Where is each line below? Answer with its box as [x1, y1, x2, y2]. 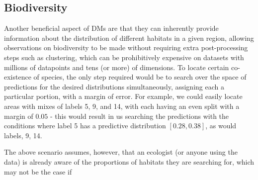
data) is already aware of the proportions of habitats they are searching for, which [4, 156, 255, 167]
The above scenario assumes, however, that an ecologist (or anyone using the [4, 147, 238, 157]
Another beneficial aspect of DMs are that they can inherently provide [4, 23, 219, 33]
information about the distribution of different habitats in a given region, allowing [4, 32, 254, 43]
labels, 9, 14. [4, 130, 42, 140]
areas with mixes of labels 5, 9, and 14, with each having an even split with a [4, 100, 240, 111]
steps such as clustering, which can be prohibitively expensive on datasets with [4, 52, 244, 62]
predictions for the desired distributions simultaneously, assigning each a [4, 81, 224, 91]
